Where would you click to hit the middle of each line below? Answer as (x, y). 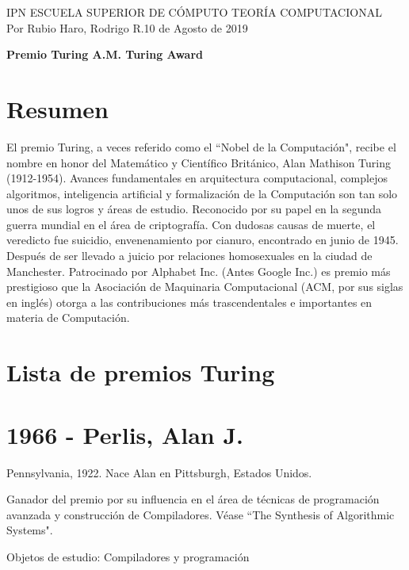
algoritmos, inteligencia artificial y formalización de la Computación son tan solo (202, 193)
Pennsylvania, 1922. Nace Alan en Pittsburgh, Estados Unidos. (159, 472)
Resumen (57, 108)
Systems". (30, 530)
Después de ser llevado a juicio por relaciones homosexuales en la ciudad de (189, 256)
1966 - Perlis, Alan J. (125, 434)
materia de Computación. (68, 318)
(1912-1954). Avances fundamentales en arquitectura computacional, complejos (197, 178)
